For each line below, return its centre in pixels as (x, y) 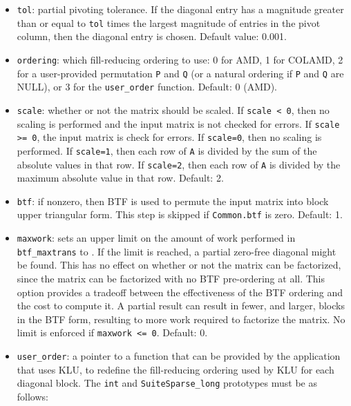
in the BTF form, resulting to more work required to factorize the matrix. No (181, 319)
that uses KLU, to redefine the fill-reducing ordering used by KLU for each (175, 369)
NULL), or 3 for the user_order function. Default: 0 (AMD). (147, 87)
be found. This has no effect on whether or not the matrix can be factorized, (179, 265)
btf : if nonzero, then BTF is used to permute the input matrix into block (173, 201)
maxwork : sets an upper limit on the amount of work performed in (156, 238)
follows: (32, 396)
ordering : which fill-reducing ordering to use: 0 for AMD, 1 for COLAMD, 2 (180, 59)
